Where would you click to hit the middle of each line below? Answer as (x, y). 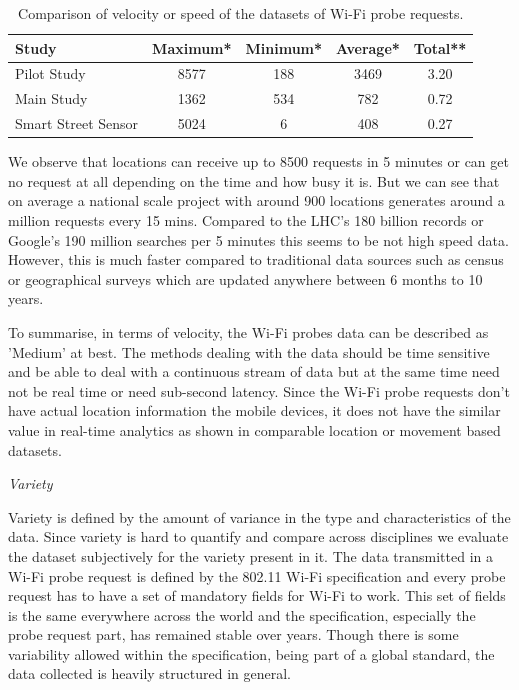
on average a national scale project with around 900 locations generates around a (256, 200)
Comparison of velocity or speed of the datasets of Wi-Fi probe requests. (241, 13)
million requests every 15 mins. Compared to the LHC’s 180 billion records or (246, 220)
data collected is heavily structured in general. (149, 673)
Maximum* (192, 47)
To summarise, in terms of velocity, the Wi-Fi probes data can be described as (248, 331)
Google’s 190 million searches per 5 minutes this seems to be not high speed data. (258, 239)
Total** (440, 47)
